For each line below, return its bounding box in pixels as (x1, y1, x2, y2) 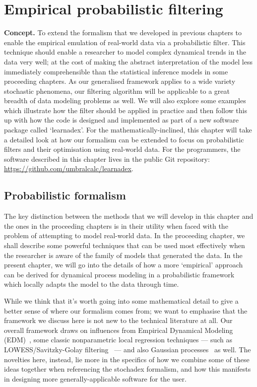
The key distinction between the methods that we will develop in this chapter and (4, 211, 254, 221)
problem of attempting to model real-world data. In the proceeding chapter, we (4, 230, 245, 241)
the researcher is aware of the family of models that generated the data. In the (4, 250, 243, 260)
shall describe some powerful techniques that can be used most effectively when (4, 240, 245, 251)
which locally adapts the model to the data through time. (4, 279, 179, 289)
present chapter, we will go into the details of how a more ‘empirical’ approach (4, 259, 243, 270)
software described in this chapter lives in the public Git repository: (4, 153, 210, 164)
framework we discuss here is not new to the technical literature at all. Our (4, 315, 233, 325)
